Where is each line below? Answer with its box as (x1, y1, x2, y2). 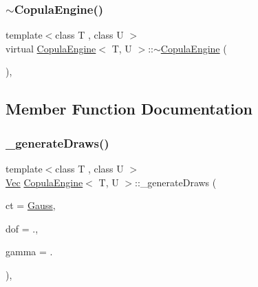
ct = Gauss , (6, 198, 56, 212)
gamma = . (6, 244, 53, 259)
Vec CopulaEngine (6, 175, 83, 189)
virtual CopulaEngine (6, 41, 96, 55)
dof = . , (6, 221, 39, 235)
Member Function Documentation (6, 98, 253, 119)
